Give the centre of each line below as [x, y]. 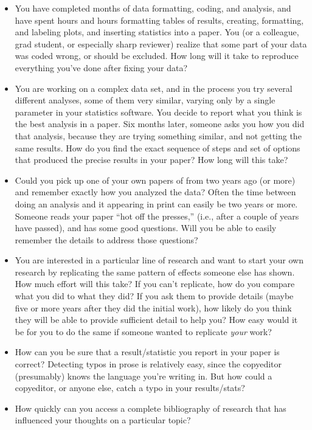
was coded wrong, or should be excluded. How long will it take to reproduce [157, 56]
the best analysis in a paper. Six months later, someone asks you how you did [160, 124]
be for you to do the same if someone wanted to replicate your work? [143, 331]
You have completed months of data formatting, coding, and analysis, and [153, 8]
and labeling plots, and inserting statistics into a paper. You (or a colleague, [157, 32]
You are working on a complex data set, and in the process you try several [154, 88]
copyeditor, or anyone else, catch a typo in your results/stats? [130, 388]
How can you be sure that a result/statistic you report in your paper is [147, 352]
